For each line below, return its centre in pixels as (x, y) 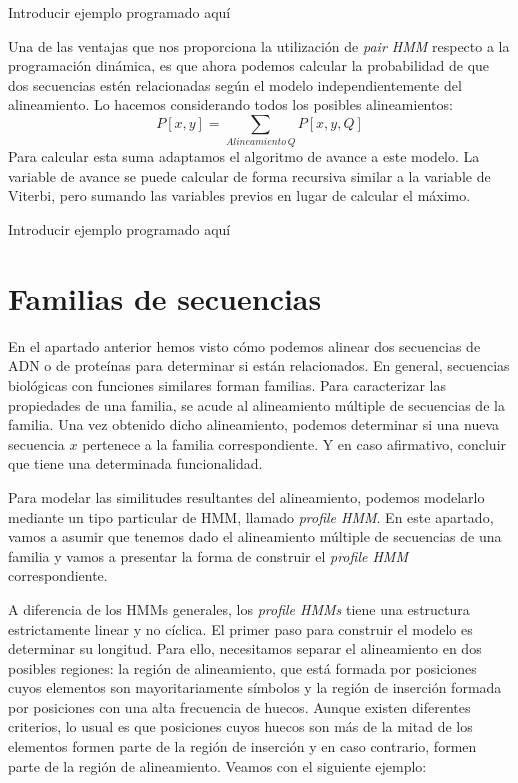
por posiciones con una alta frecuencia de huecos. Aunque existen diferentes (239, 706)
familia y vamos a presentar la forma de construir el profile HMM (208, 555)
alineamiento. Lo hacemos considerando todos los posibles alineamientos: (230, 104)
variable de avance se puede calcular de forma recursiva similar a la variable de (249, 175)
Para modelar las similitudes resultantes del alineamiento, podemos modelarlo (246, 496)
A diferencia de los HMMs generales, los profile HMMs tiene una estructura (239, 608)
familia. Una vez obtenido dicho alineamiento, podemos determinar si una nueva (254, 424)
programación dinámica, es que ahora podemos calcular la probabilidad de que (249, 65)
